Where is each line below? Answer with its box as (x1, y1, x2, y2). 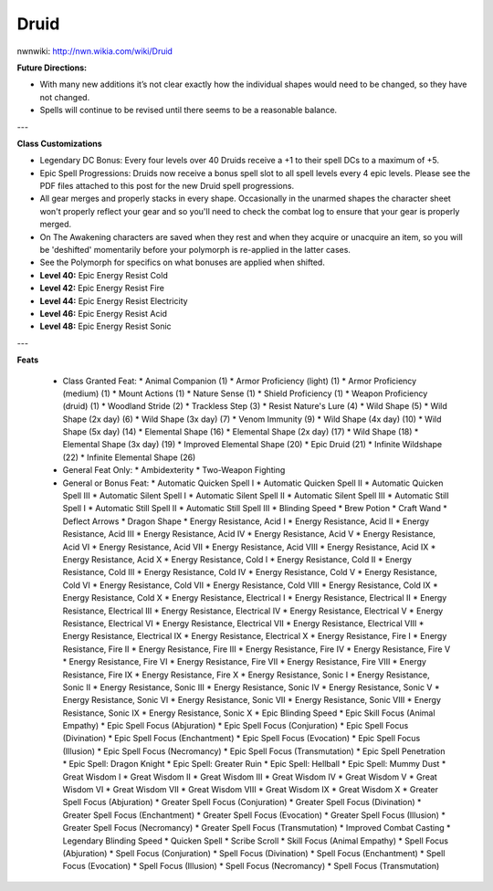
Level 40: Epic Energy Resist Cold (39, 269, 168, 280)
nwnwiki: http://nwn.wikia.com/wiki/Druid (16, 46, 173, 57)
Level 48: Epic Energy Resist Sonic (39, 320, 173, 332)
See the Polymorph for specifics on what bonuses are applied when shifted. (39, 257, 326, 268)
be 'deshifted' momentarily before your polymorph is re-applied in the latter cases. (39, 245, 351, 256)
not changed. (39, 91, 90, 102)
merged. (39, 219, 72, 230)
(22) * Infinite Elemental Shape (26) (62, 452, 196, 463)
